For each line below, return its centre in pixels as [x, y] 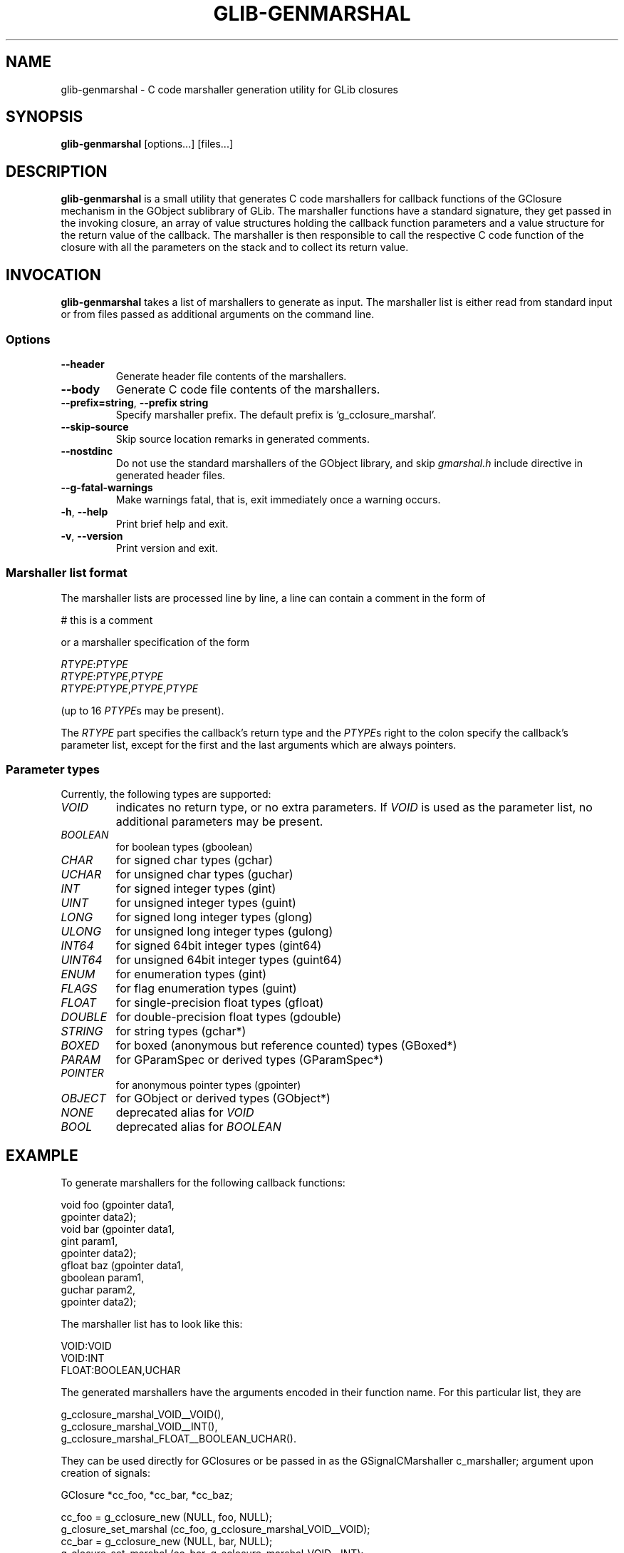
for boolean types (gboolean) [184, 847]
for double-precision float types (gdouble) [229, 1017]
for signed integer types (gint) [196, 889]
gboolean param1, [103, 1278]
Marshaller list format [67, 573]
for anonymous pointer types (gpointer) [208, 1085]
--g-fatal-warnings [107, 487]
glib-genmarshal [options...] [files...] [147, 144]
